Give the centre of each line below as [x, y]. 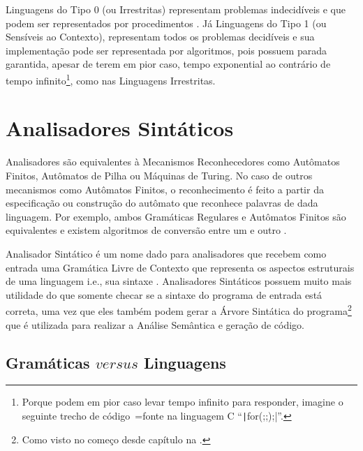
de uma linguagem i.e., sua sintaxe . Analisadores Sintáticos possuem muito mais [179, 281]
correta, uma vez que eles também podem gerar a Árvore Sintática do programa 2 [179, 310]
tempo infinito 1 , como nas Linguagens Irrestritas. [111, 79]
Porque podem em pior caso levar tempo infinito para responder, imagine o [183, 402]
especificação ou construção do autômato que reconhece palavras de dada [162, 203]
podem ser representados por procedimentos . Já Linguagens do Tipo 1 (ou [166, 23]
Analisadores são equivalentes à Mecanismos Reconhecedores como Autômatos [173, 162]
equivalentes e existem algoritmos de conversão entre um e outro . [146, 230]
